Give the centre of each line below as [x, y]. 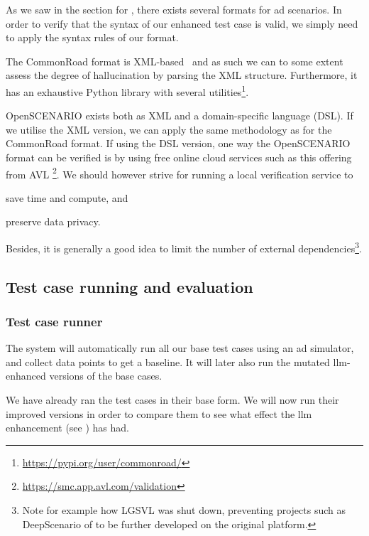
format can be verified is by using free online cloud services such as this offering [179, 157]
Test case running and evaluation [130, 286]
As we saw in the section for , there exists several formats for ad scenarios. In [174, 9]
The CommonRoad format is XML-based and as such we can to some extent [175, 61]
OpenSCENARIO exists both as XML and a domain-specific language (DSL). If [180, 116]
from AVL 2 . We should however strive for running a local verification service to [180, 173]
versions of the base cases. [106, 376]
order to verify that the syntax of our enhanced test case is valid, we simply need [182, 23]
